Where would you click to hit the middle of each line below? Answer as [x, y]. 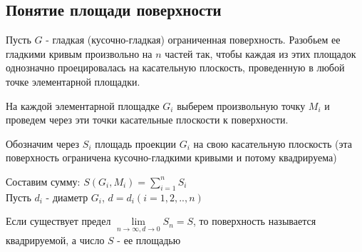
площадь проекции [136, 143]
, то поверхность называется [255, 221]
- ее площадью [149, 240]
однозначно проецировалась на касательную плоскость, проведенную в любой [175, 67]
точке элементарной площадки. [73, 81]
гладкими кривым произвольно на [79, 53]
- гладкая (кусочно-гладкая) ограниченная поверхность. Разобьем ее [193, 40]
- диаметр [67, 197]
